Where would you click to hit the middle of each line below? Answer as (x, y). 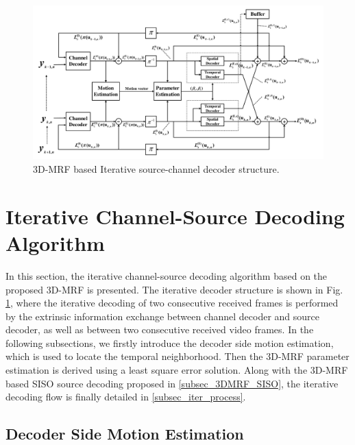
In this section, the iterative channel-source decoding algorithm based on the (167, 275)
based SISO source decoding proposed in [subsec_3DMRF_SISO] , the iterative (172, 383)
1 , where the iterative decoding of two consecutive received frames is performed (172, 303)
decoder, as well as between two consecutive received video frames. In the (160, 329)
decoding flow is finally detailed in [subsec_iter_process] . (126, 397)
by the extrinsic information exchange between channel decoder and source (163, 316)
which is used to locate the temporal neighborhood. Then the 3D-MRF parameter (177, 356)
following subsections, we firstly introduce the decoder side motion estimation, (170, 342)
